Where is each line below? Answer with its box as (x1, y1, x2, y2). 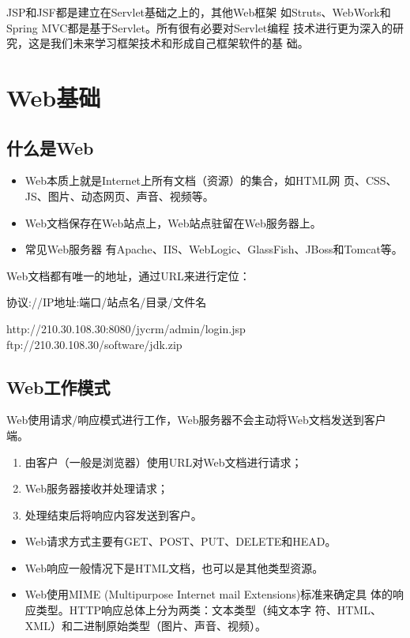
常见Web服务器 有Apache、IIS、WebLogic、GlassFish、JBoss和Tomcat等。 (24, 241, 403, 257)
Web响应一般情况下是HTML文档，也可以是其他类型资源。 (24, 559, 324, 576)
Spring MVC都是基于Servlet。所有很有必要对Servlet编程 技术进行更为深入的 (6, 19, 393, 36)
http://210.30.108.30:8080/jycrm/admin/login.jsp (6, 320, 246, 336)
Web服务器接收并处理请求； (24, 480, 169, 497)
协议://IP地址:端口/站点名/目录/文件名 (6, 294, 207, 310)
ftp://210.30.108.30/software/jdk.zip (6, 336, 182, 352)
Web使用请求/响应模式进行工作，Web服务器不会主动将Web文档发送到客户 (6, 411, 386, 428)
